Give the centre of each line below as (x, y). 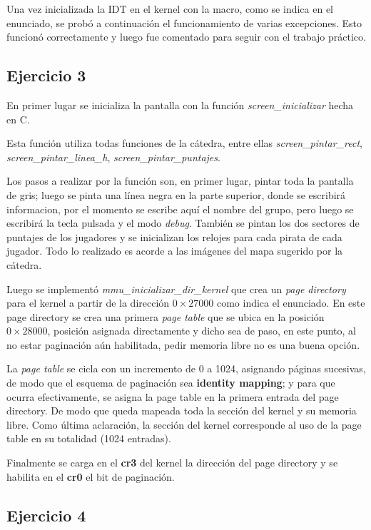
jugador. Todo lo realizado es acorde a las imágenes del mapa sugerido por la (175, 251)
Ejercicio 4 (46, 515)
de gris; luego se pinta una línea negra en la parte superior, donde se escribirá (176, 194)
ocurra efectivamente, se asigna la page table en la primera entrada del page (173, 396)
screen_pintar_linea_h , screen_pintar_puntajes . (113, 157)
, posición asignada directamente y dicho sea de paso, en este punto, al (202, 331)
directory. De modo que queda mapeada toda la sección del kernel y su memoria (182, 411)
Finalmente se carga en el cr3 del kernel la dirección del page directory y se (172, 463)
